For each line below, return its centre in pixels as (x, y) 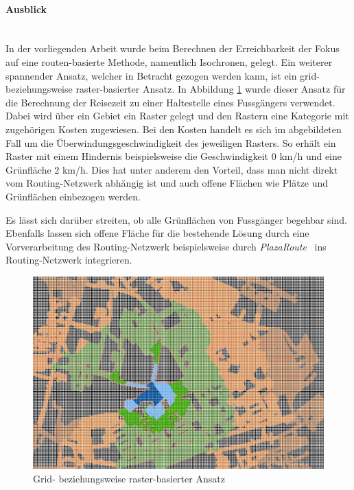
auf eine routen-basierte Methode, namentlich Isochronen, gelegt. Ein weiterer (169, 61)
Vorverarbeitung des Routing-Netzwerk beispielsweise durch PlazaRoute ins (166, 246)
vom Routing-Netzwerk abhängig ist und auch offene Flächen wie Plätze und (167, 183)
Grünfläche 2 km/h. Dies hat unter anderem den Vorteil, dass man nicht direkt (172, 169)
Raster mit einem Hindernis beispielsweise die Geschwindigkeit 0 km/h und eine (174, 156)
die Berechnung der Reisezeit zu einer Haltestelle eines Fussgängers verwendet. (170, 102)
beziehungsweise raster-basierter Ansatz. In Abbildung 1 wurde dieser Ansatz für (176, 89)
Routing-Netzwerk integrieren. (69, 260)
